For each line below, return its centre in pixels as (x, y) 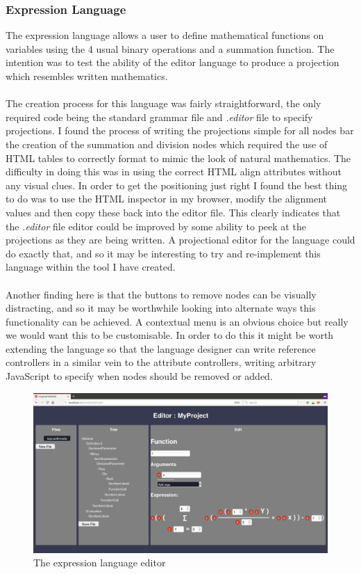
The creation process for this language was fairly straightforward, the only (163, 103)
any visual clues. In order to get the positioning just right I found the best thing (177, 185)
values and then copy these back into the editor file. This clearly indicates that (173, 212)
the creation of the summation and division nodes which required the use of (167, 144)
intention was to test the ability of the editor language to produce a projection (173, 62)
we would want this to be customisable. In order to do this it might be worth (170, 335)
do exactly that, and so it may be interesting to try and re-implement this (163, 253)
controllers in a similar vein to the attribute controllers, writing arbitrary (161, 362)
